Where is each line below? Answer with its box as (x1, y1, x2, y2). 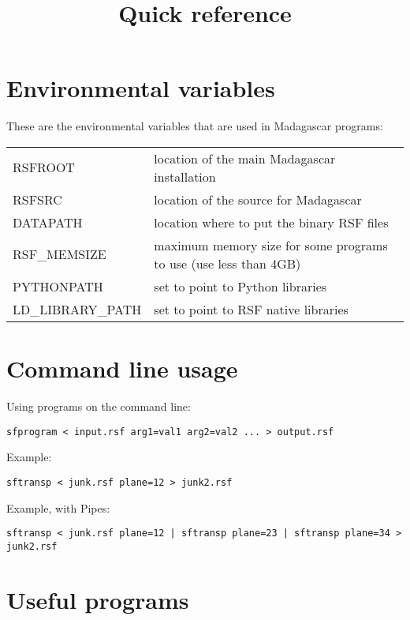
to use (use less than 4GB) (154, 254, 301, 272)
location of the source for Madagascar (154, 190, 362, 209)
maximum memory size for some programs (154, 235, 388, 254)
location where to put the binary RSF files (154, 212, 389, 231)
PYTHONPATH (13, 276, 103, 295)
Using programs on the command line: (6, 398, 191, 415)
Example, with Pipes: (6, 499, 110, 516)
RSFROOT (13, 158, 75, 177)
